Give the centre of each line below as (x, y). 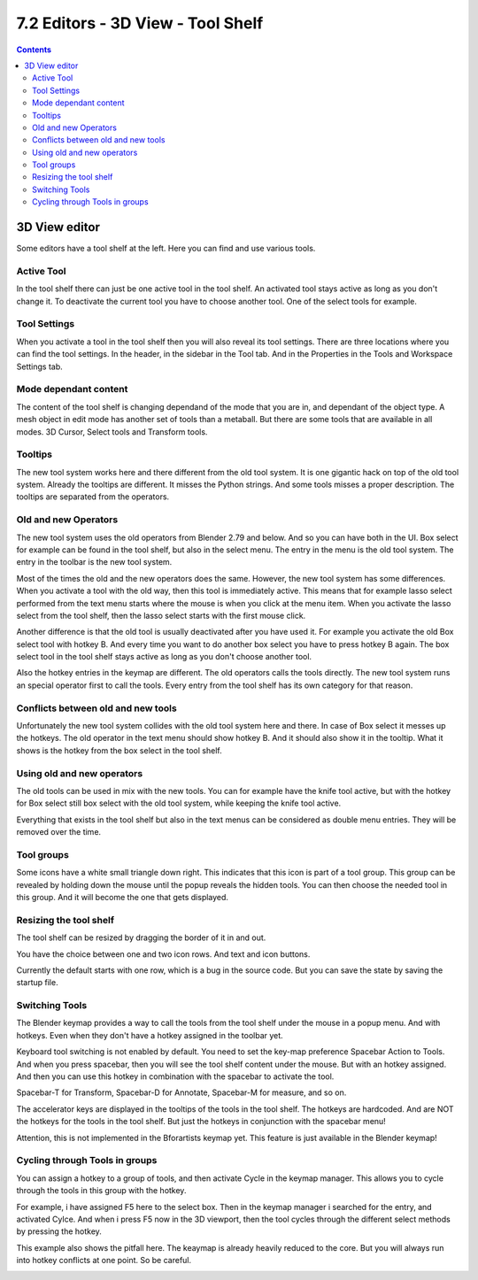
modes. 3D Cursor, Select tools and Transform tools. (112, 432)
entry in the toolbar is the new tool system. (94, 562)
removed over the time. (59, 832)
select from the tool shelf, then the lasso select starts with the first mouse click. (161, 615)
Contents (34, 50)
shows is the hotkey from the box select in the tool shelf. (119, 750)
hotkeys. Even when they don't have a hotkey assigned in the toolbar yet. (150, 1035)
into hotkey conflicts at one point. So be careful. (104, 1261)
